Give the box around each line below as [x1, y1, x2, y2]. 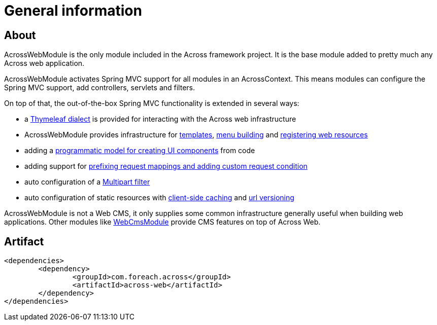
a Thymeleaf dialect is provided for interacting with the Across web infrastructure [24, 115, 296, 124]
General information [4, 2, 142, 19]
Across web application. [4, 59, 85, 68]
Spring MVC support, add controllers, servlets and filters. [4, 83, 195, 92]
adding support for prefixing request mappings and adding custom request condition [24, 162, 308, 171]
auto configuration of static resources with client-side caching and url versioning [24, 193, 294, 202]
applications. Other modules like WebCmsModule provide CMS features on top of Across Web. [4, 218, 321, 227]
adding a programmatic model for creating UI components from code [24, 146, 255, 155]
